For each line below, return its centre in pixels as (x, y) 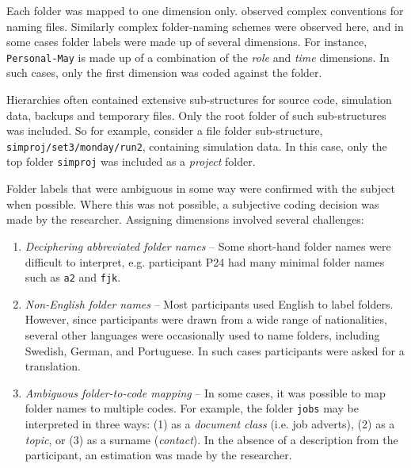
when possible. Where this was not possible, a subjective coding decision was (193, 203)
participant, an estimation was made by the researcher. (158, 455)
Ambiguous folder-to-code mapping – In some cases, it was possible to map (205, 392)
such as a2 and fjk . (73, 277)
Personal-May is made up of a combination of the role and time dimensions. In (198, 57)
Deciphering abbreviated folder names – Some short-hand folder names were (208, 246)
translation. (53, 366)
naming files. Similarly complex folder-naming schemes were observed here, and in (205, 26)
